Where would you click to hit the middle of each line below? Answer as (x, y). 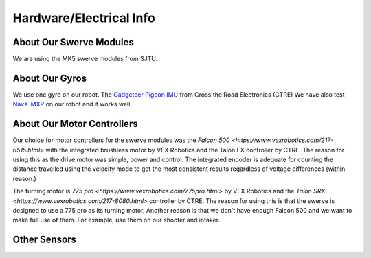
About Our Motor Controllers (75, 124)
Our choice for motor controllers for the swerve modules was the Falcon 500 (121, 140)
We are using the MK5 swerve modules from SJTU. (85, 59)
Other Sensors (45, 240)
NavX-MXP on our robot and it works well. (72, 104)
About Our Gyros (50, 78)
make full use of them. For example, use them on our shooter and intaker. (116, 220)
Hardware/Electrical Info (84, 18)
